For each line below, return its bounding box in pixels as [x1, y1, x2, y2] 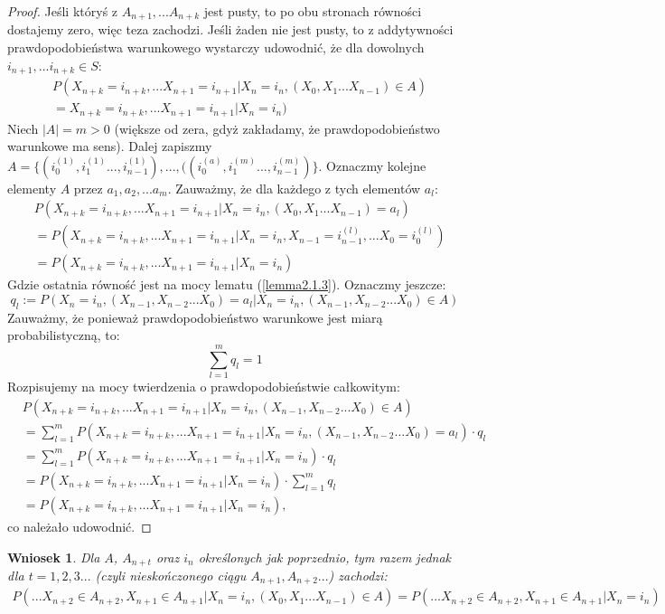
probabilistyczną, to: [7, 326, 120, 345]
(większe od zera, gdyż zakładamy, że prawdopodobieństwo [114, 118, 440, 137]
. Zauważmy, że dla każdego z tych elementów [167, 178, 421, 197]
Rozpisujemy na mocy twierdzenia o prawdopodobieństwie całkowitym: [7, 377, 400, 396]
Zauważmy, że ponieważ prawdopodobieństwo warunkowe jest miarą [7, 307, 383, 326]
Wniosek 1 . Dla [7, 547, 100, 566]
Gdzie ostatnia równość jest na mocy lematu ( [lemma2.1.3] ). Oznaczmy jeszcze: [7, 275, 446, 294]
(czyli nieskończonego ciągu [95, 565, 247, 584]
